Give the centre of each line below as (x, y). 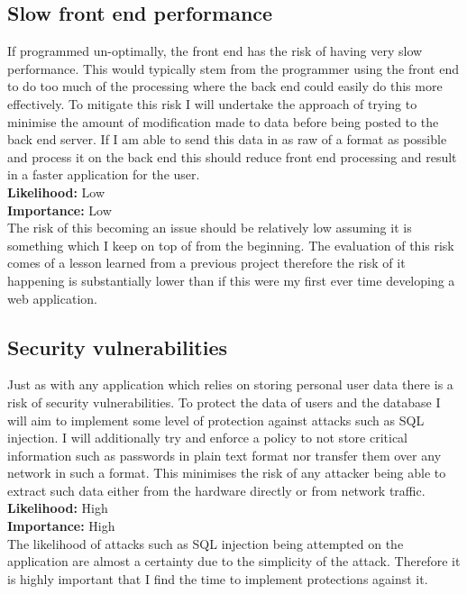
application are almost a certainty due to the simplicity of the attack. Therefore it (234, 561)
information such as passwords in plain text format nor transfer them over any (224, 455)
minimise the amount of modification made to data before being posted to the (223, 121)
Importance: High (61, 526)
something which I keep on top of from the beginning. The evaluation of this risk (231, 245)
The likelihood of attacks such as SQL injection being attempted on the (206, 543)
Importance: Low (60, 210)
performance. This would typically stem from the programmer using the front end (233, 68)
